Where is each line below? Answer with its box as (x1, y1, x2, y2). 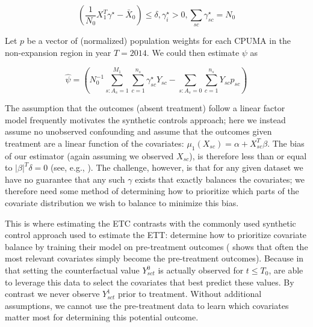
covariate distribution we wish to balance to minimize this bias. (5, 197, 239, 209)
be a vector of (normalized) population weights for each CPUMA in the (26, 34, 291, 47)
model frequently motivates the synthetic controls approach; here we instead (5, 113, 286, 126)
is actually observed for (158, 264, 244, 277)
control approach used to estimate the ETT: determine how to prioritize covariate (5, 228, 307, 241)
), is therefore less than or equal (189, 149, 307, 162)
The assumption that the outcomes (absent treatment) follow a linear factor (5, 102, 285, 114)
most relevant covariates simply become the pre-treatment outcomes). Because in (5, 252, 304, 264)
